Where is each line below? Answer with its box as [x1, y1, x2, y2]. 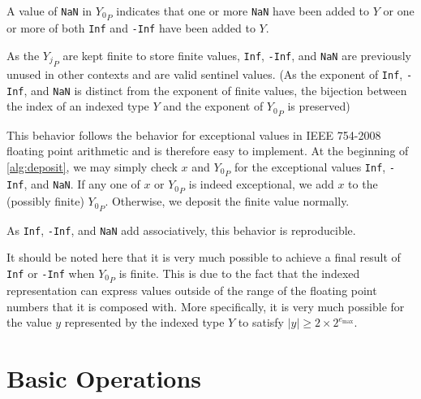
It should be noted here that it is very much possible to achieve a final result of [6, 249, 401, 266]
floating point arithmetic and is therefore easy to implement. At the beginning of [6, 142, 409, 159]
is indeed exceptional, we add [188, 176, 334, 193]
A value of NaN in [6, 2, 92, 19]
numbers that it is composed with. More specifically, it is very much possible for [6, 297, 405, 314]
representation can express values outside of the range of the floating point [6, 282, 377, 299]
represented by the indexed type [64, 314, 225, 331]
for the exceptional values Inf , [234, 158, 386, 175]
